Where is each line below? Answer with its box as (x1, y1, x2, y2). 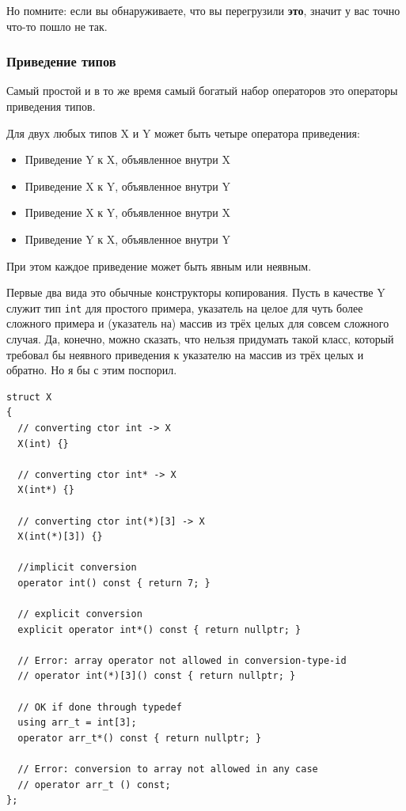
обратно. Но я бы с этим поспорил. (6, 362, 177, 378)
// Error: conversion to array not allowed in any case (17, 764, 318, 775)
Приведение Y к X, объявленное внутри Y (25, 230, 230, 247)
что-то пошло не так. (6, 17, 108, 34)
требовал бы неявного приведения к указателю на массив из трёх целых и (6, 346, 364, 362)
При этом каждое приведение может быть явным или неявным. (6, 257, 312, 274)
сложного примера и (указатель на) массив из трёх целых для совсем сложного (6, 315, 389, 332)
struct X (6, 391, 52, 403)
